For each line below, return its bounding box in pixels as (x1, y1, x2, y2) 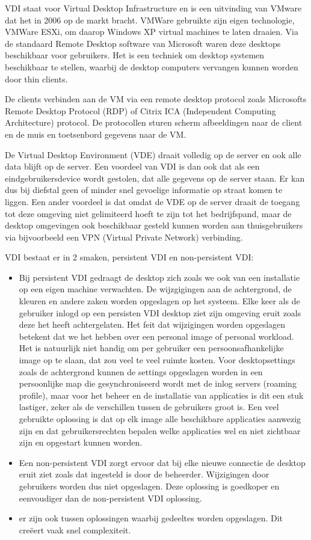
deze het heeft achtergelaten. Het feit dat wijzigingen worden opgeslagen (19, 318, 286, 331)
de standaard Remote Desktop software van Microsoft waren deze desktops (5, 37, 281, 49)
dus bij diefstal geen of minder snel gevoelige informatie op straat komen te (5, 183, 283, 196)
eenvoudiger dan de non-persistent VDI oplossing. (19, 491, 202, 504)
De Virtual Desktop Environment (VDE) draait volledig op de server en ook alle (5, 148, 301, 161)
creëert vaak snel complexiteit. (19, 523, 131, 536)
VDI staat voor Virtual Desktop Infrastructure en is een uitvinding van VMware (5, 2, 302, 14)
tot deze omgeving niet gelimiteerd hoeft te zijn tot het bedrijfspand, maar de (5, 207, 292, 219)
